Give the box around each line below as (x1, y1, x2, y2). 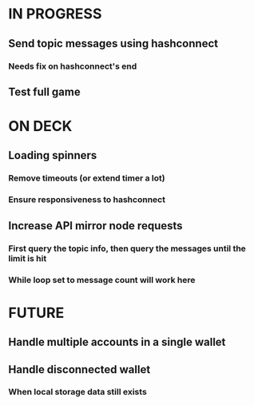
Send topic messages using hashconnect (8, 37, 218, 50)
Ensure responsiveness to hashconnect (8, 194, 166, 205)
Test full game (8, 85, 81, 98)
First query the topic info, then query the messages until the (8, 243, 246, 254)
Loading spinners (8, 149, 97, 162)
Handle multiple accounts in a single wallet (8, 336, 226, 349)
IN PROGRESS (8, 5, 102, 23)
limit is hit (8, 252, 47, 264)
